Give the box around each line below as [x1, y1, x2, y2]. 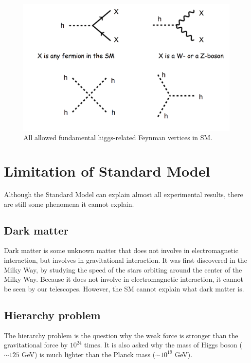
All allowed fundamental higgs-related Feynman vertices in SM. [23, 132, 213, 143]
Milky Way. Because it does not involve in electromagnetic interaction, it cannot [4, 274, 243, 284]
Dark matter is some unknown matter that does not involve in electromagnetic [4, 245, 238, 255]
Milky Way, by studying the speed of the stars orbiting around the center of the [4, 264, 242, 274]
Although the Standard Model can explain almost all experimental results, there [4, 189, 243, 199]
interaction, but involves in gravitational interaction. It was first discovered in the [4, 254, 247, 265]
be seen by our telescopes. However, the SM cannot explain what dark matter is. [4, 283, 244, 293]
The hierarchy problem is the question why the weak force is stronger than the [4, 330, 238, 340]
